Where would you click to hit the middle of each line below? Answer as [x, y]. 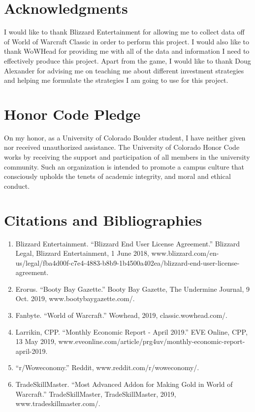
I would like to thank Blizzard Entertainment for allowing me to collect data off [124, 32]
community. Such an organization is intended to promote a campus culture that [124, 166]
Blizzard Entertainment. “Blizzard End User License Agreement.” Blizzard [128, 243]
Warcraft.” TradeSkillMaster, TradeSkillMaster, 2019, [96, 394]
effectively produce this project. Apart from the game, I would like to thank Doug [127, 60]
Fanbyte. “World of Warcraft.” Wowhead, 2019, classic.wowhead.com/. [122, 315]
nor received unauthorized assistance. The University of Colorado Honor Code [122, 147]
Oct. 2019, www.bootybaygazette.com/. [75, 298]
